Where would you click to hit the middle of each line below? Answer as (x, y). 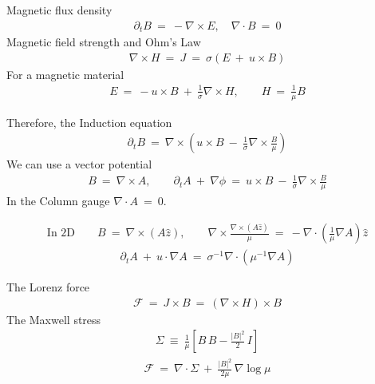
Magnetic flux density (59, 10)
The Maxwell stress (54, 319)
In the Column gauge (58, 201)
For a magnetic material (65, 74)
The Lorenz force (48, 287)
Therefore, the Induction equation (89, 122)
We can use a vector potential (79, 164)
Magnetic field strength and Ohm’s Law (104, 42)
